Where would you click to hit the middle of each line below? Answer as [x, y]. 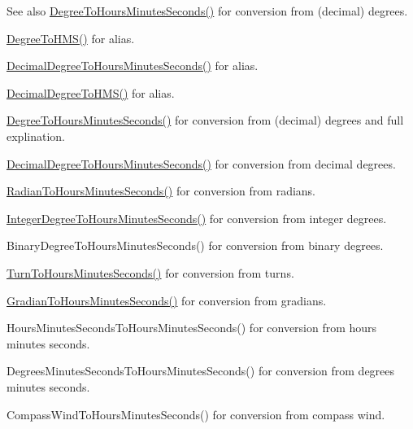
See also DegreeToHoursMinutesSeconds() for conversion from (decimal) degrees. [207, 11]
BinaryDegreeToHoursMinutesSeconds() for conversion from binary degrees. [195, 245]
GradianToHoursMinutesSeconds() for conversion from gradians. [167, 300]
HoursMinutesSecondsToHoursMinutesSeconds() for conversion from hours [192, 328]
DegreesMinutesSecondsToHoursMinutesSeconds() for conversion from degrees [201, 371]
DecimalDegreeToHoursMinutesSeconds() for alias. [133, 66]
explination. [36, 136]
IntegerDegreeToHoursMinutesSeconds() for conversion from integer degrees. [197, 218]
